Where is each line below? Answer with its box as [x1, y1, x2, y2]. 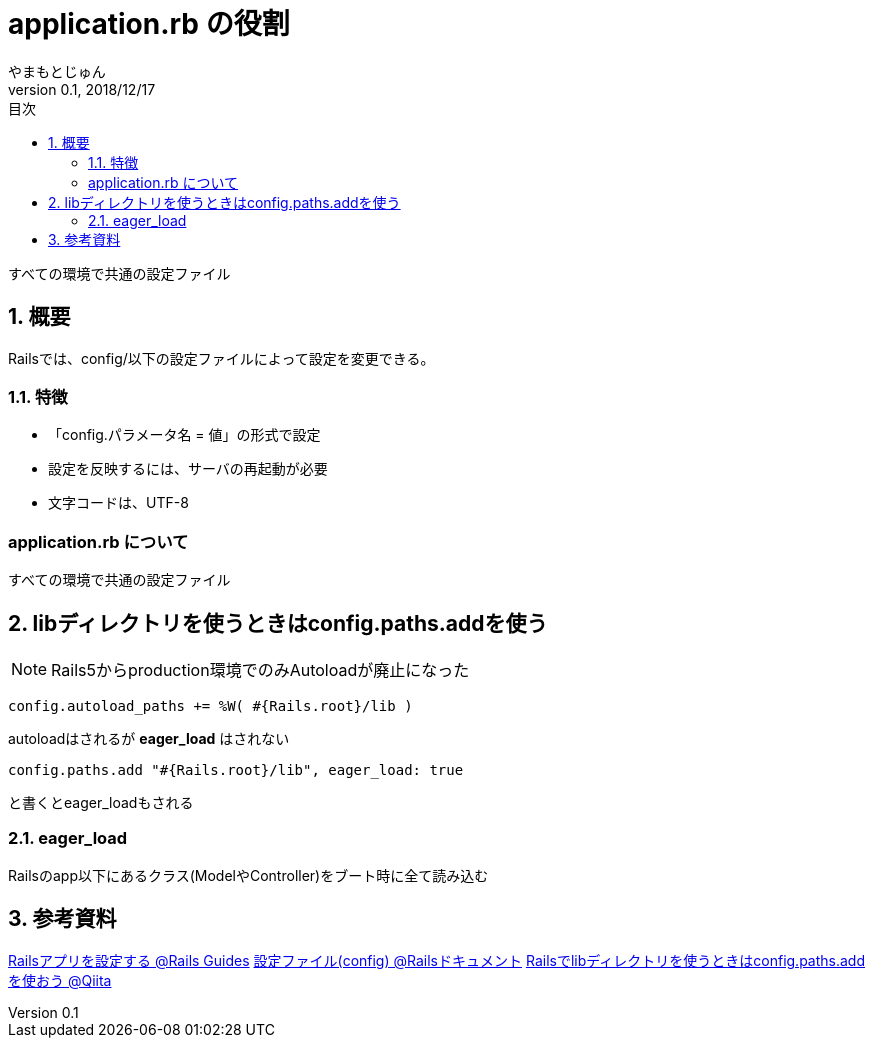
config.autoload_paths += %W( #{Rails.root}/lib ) [8, 697, 413, 714]
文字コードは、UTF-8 [48, 494, 189, 512]
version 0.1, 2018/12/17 [8, 80, 156, 98]
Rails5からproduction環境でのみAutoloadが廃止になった [51, 659, 470, 680]
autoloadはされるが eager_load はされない [8, 729, 290, 747]
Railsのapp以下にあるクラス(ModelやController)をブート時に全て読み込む [8, 866, 489, 884]
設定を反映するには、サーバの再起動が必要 [48, 460, 328, 478]
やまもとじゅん [8, 62, 106, 80]
